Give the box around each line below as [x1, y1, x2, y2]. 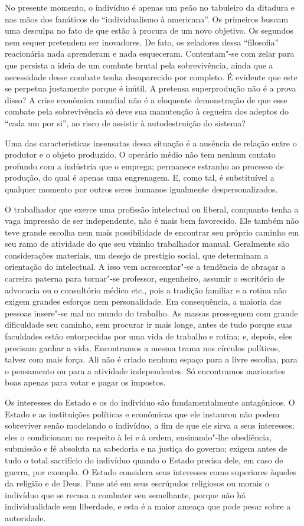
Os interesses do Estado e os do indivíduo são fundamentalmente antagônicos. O [5, 396, 295, 408]
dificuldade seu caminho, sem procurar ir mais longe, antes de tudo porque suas [5, 318, 293, 331]
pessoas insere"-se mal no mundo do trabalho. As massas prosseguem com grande [5, 306, 298, 319]
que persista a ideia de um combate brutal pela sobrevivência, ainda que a [5, 58, 273, 71]
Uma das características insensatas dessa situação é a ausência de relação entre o [5, 136, 297, 149]
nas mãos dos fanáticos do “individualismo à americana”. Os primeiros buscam [5, 12, 289, 25]
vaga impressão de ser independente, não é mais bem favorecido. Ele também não [5, 214, 299, 227]
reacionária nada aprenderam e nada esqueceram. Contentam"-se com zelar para [5, 47, 295, 60]
